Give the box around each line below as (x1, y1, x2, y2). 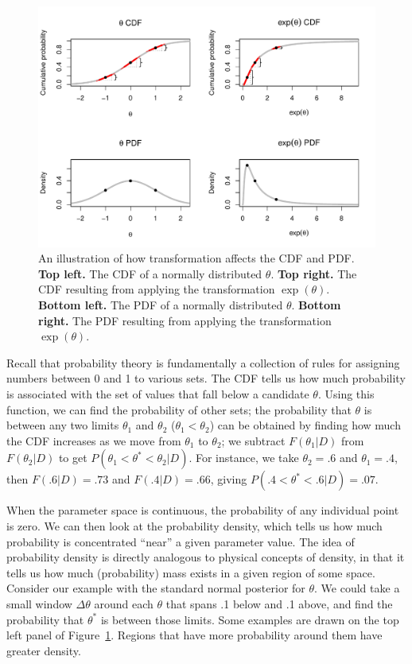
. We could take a (314, 580, 400, 596)
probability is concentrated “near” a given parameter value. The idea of (6, 533, 355, 549)
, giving (210, 471, 247, 487)
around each (94, 595, 154, 612)
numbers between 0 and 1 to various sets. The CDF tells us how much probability (6, 370, 406, 386)
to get (58, 449, 87, 466)
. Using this (317, 386, 375, 402)
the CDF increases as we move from (6, 432, 181, 448)
